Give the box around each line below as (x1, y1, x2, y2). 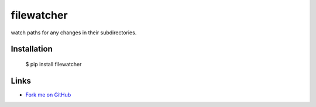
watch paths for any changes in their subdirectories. (11, 29, 137, 36)
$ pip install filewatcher (25, 60, 82, 67)
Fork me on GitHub (25, 91, 71, 98)
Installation (11, 44, 53, 54)
